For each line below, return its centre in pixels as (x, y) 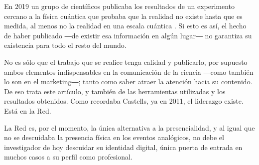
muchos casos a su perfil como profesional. (68, 157)
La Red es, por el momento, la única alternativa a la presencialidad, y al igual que (129, 127)
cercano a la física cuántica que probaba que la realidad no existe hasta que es (123, 16)
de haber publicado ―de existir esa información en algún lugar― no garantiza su (128, 35)
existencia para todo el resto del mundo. (65, 45)
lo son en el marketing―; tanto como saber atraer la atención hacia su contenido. (128, 82)
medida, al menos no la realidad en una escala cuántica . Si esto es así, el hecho (125, 26)
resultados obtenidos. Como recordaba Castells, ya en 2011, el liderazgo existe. (124, 101)
